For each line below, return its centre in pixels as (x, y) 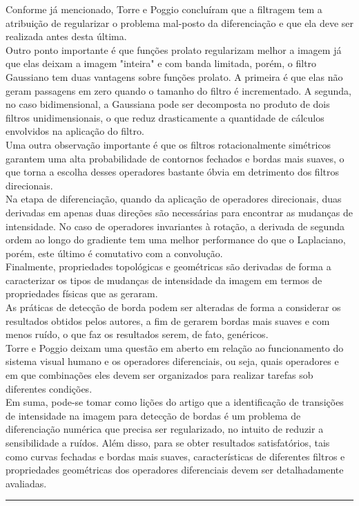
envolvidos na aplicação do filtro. (75, 131)
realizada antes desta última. (66, 36)
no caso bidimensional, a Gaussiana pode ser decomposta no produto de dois (168, 104)
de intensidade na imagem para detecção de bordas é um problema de (153, 415)
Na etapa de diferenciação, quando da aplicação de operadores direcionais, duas (174, 199)
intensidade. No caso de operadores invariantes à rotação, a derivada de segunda (175, 226)
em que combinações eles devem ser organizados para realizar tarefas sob (159, 375)
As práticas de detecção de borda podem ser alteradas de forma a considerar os (173, 307)
